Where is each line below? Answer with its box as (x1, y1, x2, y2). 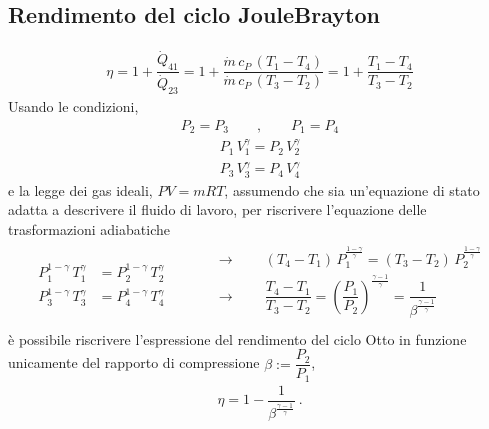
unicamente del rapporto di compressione (8, 352, 260, 373)
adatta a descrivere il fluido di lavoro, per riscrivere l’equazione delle (8, 199, 427, 220)
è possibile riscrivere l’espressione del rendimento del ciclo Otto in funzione (8, 328, 467, 349)
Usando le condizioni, (8, 96, 139, 117)
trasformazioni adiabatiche (8, 218, 170, 239)
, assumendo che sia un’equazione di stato (224, 179, 480, 200)
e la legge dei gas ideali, (8, 179, 153, 200)
